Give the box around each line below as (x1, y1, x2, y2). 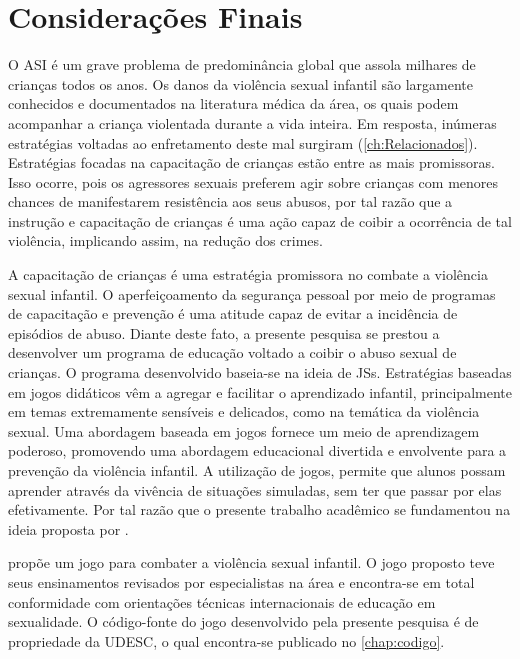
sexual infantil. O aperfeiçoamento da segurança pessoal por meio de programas (8, 283, 496, 304)
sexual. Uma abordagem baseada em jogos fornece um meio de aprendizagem (8, 420, 480, 441)
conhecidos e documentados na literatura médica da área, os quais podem (8, 93, 459, 114)
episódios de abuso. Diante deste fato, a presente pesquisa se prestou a (8, 322, 440, 343)
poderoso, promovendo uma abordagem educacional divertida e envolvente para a (8, 440, 507, 461)
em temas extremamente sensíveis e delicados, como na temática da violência (8, 401, 480, 422)
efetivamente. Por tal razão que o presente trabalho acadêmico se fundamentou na (8, 499, 511, 520)
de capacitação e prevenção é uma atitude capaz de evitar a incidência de (8, 303, 458, 324)
